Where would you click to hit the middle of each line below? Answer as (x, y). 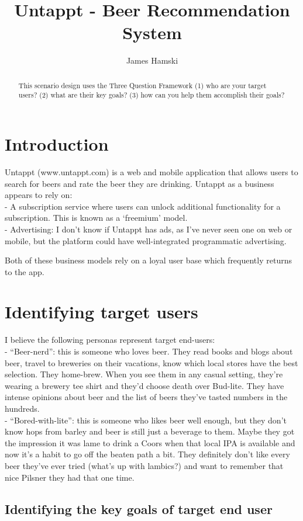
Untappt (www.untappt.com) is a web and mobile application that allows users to (151, 171)
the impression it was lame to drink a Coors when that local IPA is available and (150, 442)
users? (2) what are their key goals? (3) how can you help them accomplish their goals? (151, 95)
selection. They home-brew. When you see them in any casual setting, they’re (144, 374)
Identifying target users (101, 312)
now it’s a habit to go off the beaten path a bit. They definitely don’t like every (147, 454)
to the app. (25, 271)
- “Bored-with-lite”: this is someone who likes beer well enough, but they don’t (146, 420)
